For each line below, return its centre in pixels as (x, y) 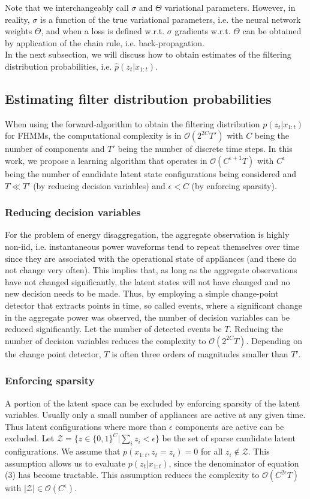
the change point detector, (53, 353)
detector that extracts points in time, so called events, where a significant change (154, 305)
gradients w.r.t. (203, 31)
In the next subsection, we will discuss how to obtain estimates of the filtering (148, 54)
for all (212, 451)
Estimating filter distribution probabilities (138, 98)
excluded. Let (30, 438)
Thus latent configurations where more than (86, 426)
